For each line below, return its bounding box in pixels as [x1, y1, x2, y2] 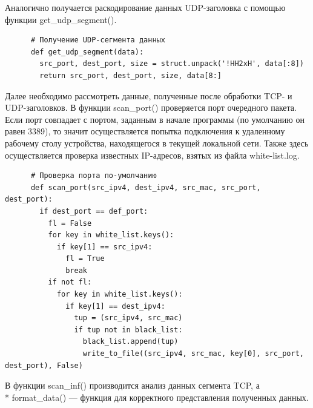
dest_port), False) [5, 361, 83, 370]
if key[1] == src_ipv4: [56, 242, 153, 251]
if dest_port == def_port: [39, 206, 148, 216]
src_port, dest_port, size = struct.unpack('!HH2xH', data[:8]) [39, 59, 304, 68]
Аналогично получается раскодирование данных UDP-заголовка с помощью [5, 1, 286, 13]
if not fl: [48, 278, 92, 287]
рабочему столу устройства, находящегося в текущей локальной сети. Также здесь [5, 136, 309, 149]
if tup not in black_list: [74, 325, 183, 334]
